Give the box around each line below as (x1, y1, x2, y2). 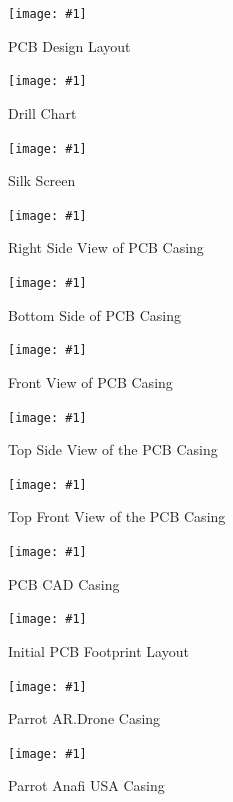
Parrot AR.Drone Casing (8, 708, 161, 729)
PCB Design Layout (8, 35, 131, 56)
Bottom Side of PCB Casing (8, 304, 181, 325)
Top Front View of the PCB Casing (8, 506, 226, 527)
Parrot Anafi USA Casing (8, 775, 165, 796)
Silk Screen (8, 170, 76, 191)
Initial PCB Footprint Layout (8, 640, 189, 661)
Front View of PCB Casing (8, 371, 173, 392)
